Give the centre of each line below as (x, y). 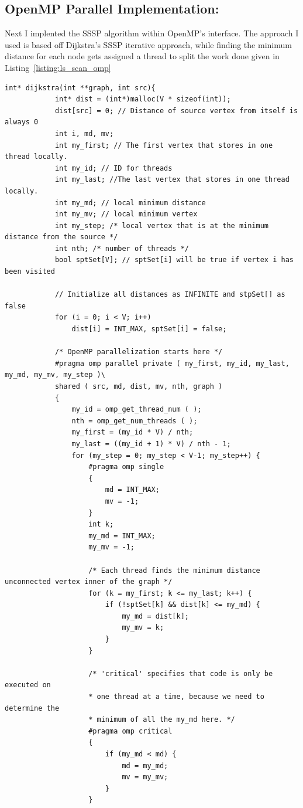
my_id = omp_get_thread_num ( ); (137, 410)
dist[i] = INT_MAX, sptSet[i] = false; (149, 329)
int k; (101, 524)
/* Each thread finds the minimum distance (174, 570)
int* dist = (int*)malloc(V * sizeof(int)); (143, 99)
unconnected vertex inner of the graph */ (89, 582)
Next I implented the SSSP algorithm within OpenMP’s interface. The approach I (152, 33)
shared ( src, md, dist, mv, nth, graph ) (139, 387)
